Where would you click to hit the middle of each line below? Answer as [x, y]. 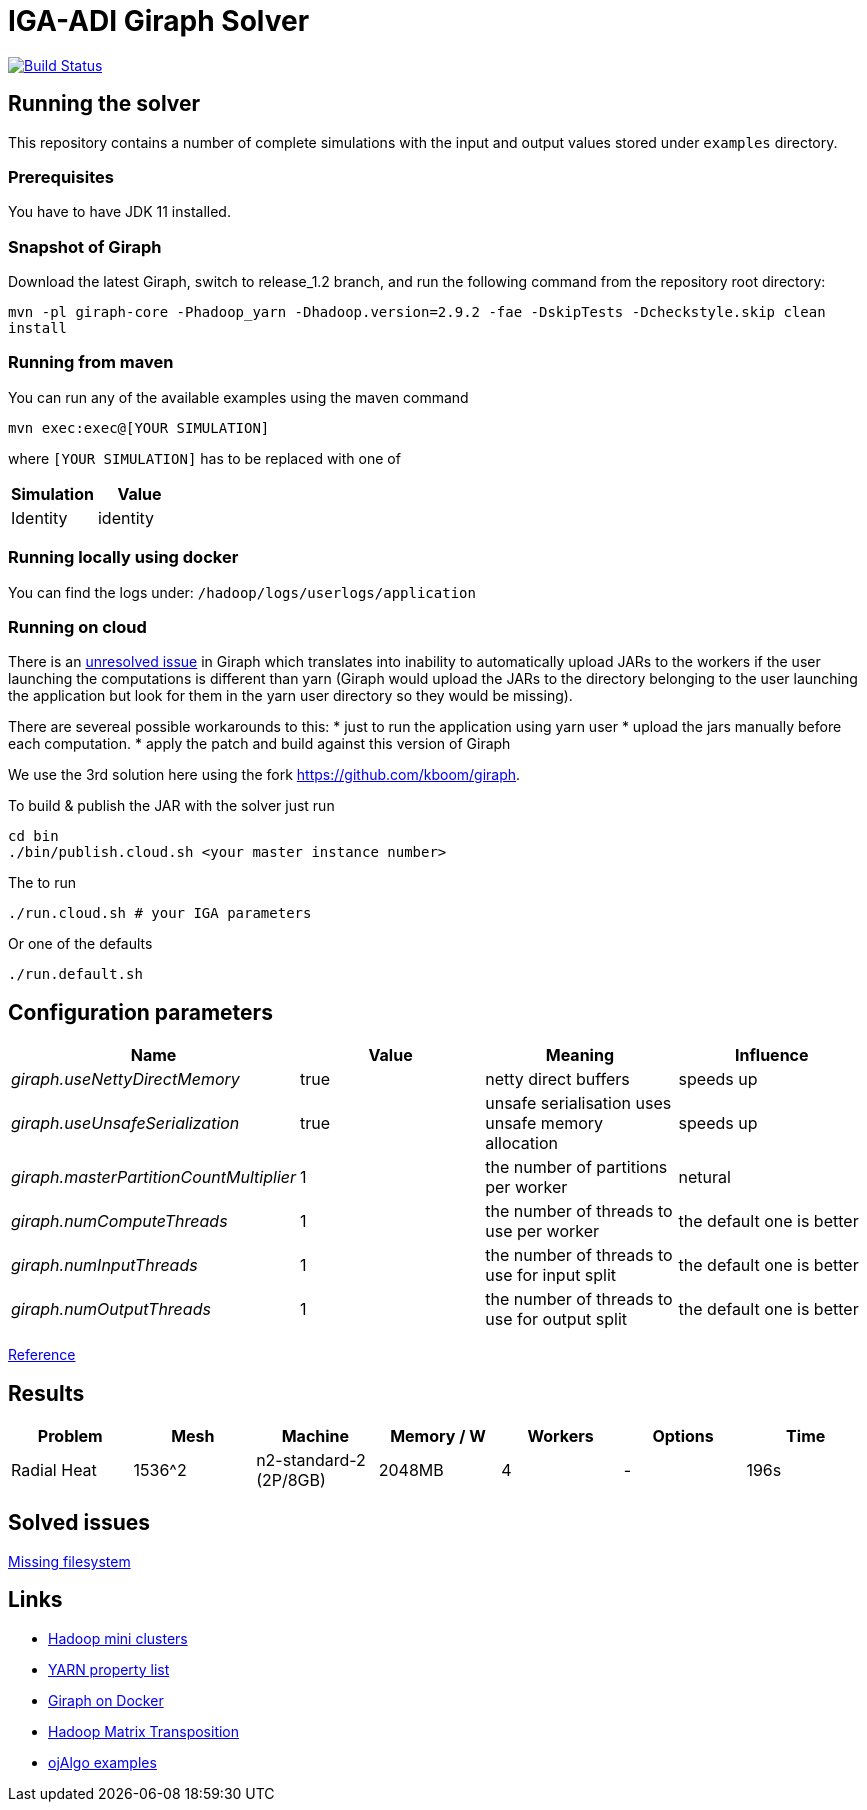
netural [704, 1177]
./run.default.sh [75, 974]
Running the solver [104, 104]
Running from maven [91, 362]
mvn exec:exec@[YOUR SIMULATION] [139, 427]
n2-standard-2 [311, 1460]
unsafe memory [544, 1123]
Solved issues [79, 1523]
